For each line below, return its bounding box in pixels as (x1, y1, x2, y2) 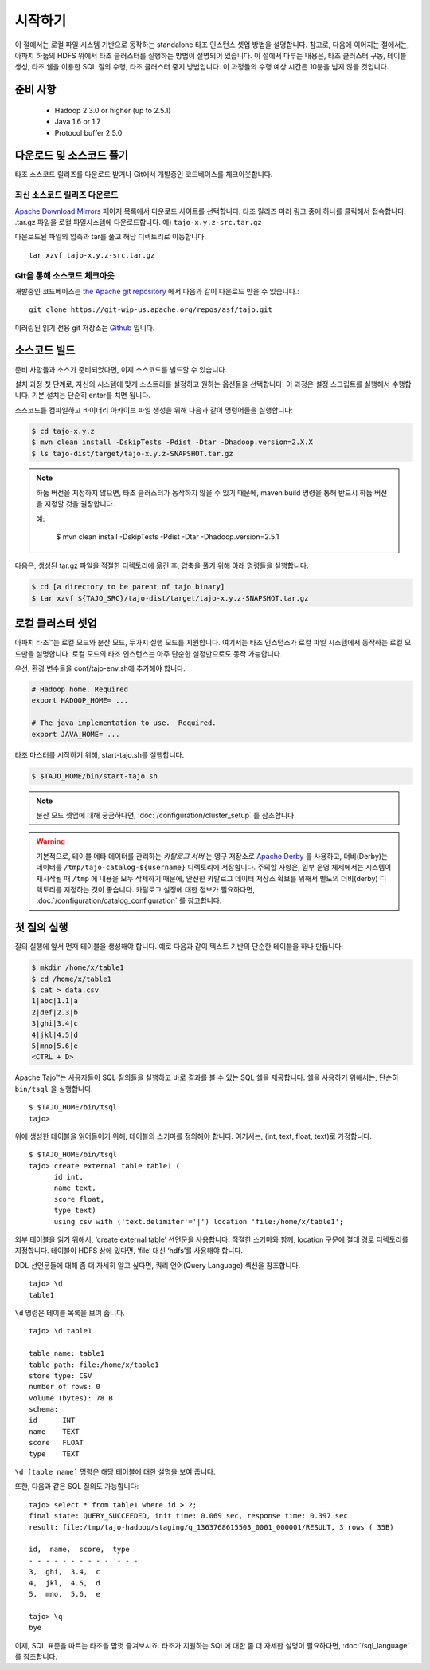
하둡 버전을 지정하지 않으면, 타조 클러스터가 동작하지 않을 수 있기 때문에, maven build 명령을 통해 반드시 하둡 (36, 487, 373, 498)
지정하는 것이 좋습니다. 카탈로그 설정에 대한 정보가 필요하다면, (64, 884, 255, 894)
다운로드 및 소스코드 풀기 (14, 148, 129, 163)
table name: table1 (29, 1349, 105, 1358)
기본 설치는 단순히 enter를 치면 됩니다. (31, 391, 151, 400)
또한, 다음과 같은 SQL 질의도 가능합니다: (14, 1482, 139, 1491)
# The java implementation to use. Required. (31, 719, 217, 727)
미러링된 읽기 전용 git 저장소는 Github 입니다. (14, 323, 155, 333)
